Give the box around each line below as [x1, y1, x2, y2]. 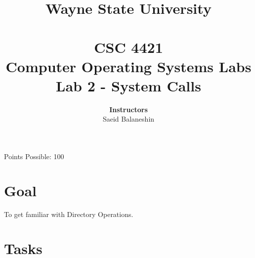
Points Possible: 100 [4, 151, 64, 162]
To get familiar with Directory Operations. [4, 209, 133, 219]
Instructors [109, 104, 148, 114]
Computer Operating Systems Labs [5, 56, 252, 76]
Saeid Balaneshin [102, 114, 155, 124]
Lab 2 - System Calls [56, 75, 201, 95]
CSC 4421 [94, 37, 163, 57]
